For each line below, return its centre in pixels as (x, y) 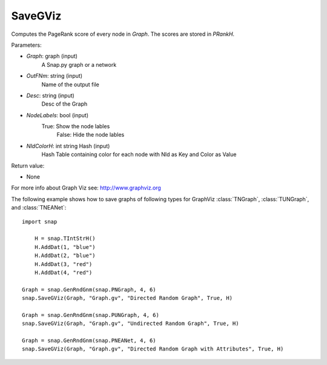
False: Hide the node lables (91, 135)
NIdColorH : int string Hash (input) (68, 146)
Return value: (28, 165)
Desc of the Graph (64, 104)
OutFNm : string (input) (54, 76)
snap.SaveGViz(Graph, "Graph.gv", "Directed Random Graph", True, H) (127, 298)
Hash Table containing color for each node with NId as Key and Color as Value (139, 154)
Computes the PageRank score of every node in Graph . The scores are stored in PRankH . (123, 34)
